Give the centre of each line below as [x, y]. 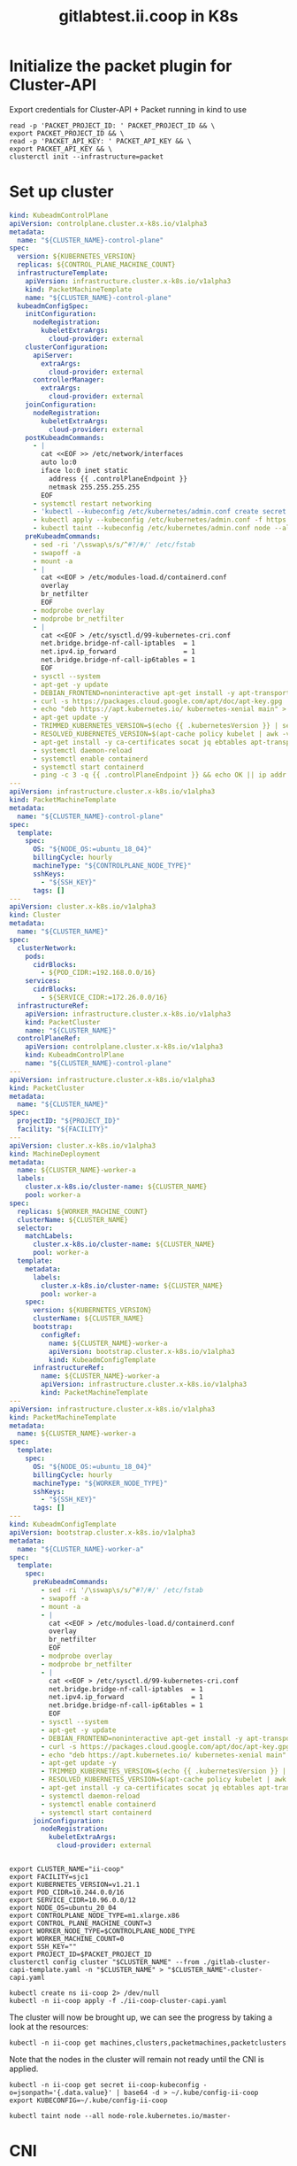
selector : [35, 1228]
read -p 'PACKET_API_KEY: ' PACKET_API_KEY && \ [100, 141]
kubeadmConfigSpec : [53, 306]
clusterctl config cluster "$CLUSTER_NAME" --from [104, 1962]
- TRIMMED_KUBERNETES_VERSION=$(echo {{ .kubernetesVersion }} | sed [163, 726]
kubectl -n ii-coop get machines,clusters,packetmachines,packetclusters [148, 2043]
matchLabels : [49, 1236]
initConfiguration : [61, 314]
